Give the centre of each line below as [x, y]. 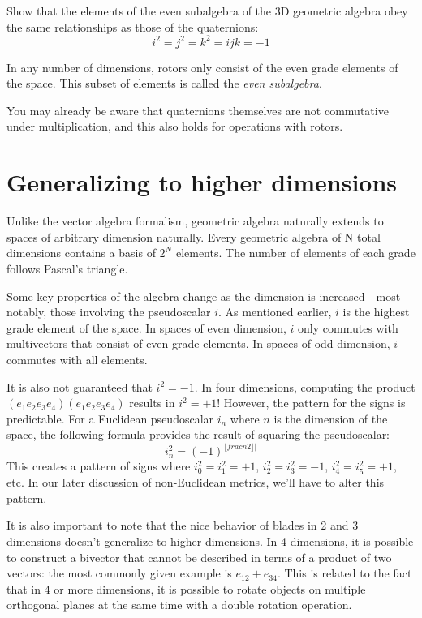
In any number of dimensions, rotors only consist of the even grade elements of [202, 67]
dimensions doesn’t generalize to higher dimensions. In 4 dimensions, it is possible [210, 541]
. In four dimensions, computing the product [305, 386]
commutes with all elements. [77, 359]
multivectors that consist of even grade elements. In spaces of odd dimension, [198, 343]
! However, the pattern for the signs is [311, 403]
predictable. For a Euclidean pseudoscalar [110, 418]
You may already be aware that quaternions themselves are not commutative [198, 110]
